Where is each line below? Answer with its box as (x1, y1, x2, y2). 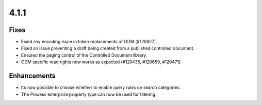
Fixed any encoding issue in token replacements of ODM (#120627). (21, 39, 157, 45)
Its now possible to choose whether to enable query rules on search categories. (21, 85, 181, 90)
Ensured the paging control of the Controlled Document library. (21, 52, 147, 58)
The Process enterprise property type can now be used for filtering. (21, 91, 157, 97)
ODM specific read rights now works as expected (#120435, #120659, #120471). (21, 59, 182, 65)
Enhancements (9, 72, 56, 80)
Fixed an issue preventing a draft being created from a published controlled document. (21, 45, 195, 51)
